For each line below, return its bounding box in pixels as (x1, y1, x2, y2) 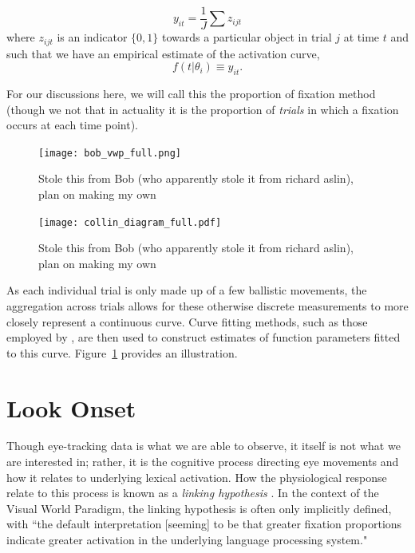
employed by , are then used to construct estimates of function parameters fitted (6, 329, 401, 346)
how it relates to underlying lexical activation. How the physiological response (6, 468, 387, 485)
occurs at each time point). (6, 117, 138, 133)
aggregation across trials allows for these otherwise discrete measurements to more (6, 297, 409, 314)
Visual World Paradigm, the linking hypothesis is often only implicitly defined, (6, 500, 392, 516)
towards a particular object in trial (162, 29, 332, 45)
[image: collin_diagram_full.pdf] (38, 216, 222, 228)
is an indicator (57, 29, 128, 45)
